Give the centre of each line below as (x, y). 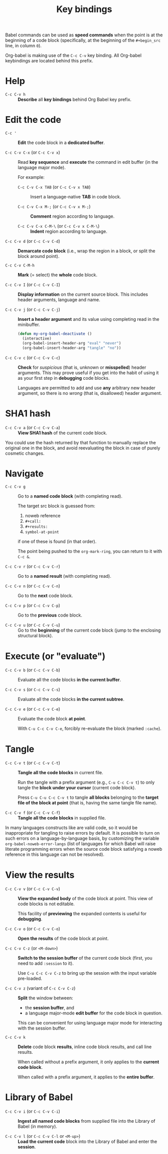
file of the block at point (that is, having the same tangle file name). (88, 803)
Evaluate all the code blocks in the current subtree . (71, 699)
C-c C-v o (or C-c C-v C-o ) (33, 929)
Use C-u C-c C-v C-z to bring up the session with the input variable (87, 973)
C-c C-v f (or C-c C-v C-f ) (33, 812)
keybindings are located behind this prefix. (49, 61)
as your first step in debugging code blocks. (64, 378)
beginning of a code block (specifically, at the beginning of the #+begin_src (83, 40)
